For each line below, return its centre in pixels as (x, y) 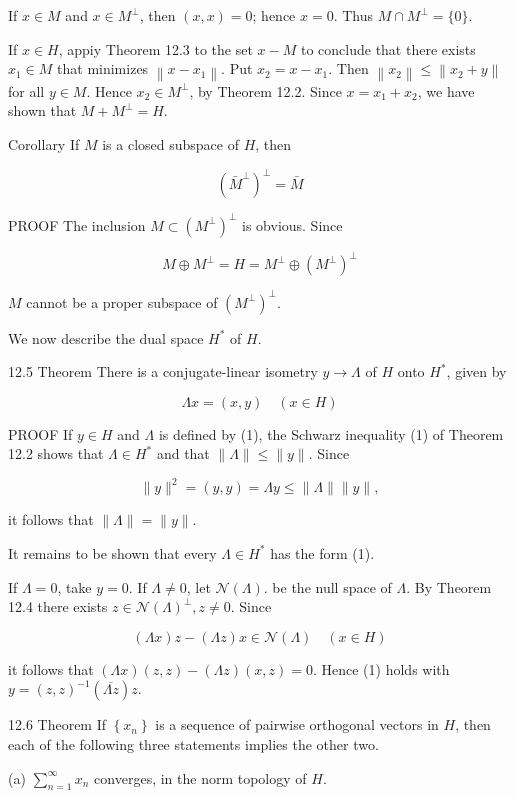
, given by (476, 371)
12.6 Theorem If (57, 724)
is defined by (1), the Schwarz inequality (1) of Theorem (331, 433)
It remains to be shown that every (112, 552)
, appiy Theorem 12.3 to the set (155, 48)
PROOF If (40, 433)
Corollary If (44, 143)
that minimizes (103, 68)
